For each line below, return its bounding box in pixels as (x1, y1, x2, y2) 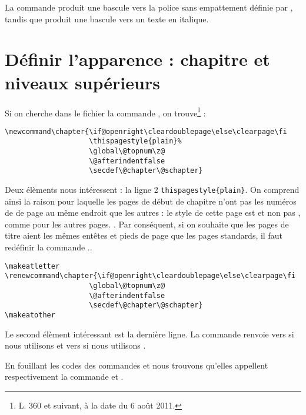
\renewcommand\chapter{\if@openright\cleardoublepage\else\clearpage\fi (5, 272, 295, 280)
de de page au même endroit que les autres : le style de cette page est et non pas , (5, 206, 301, 219)
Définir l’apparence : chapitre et (5, 47, 270, 71)
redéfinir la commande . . (5, 241, 92, 253)
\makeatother (5, 310, 55, 319)
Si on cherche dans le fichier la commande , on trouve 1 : (5, 105, 206, 119)
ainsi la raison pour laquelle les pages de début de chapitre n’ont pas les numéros (5, 195, 297, 207)
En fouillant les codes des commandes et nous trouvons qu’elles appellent (5, 359, 268, 371)
